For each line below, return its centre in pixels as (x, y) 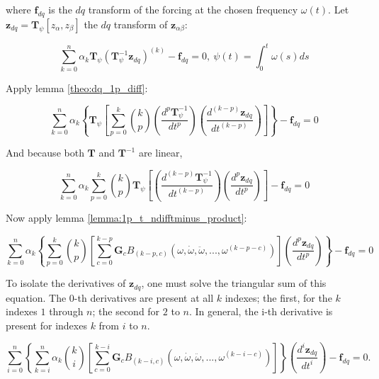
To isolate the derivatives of (66, 283)
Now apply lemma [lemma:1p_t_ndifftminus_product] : (126, 218)
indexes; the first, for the (278, 297)
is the (60, 9)
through (66, 311)
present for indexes (46, 325)
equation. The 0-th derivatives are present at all (110, 297)
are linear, (160, 153)
